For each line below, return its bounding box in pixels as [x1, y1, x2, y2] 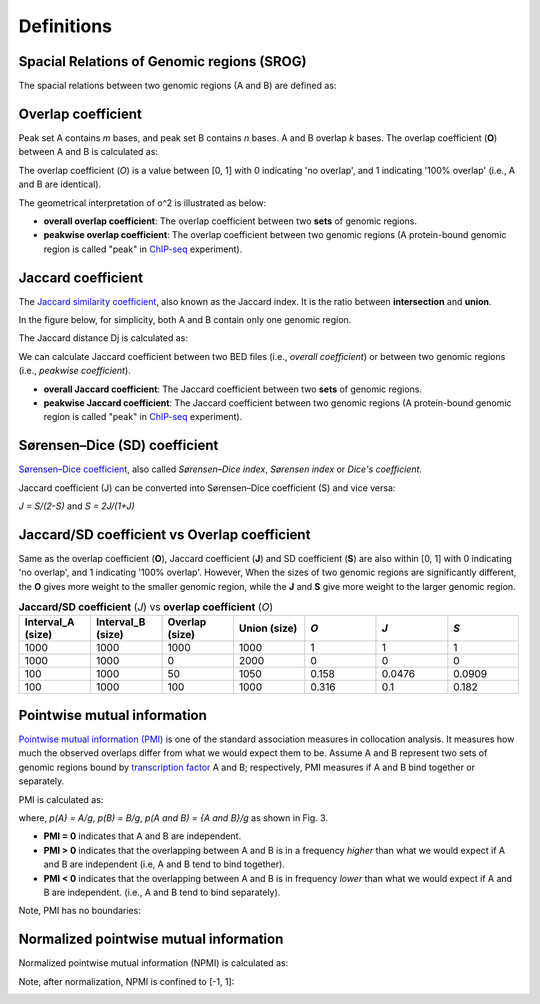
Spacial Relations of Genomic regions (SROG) [18, 53, 307, 70]
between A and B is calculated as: [18, 146, 159, 158]
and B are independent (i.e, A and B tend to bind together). [43, 858, 285, 870]
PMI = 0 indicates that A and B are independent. [43, 830, 242, 842]
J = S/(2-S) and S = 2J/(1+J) [18, 500, 135, 512]
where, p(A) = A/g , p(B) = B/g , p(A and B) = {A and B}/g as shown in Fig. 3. [18, 811, 329, 824]
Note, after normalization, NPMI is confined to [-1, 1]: [18, 975, 235, 987]
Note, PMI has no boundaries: [18, 905, 142, 917]
